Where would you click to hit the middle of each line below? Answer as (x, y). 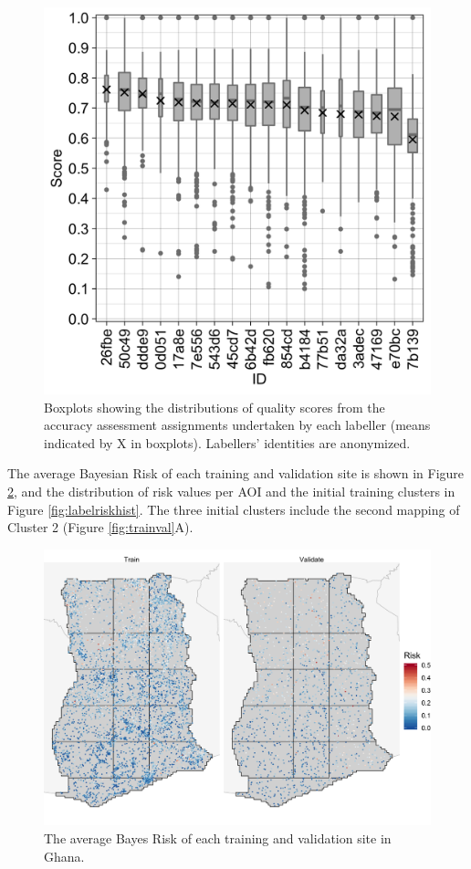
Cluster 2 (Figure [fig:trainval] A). (100, 527)
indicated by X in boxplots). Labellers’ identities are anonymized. (227, 442)
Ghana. (64, 856)
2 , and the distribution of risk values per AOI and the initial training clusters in (231, 491)
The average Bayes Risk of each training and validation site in (218, 838)
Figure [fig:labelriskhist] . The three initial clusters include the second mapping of (234, 509)
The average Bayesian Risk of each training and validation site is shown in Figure (236, 473)
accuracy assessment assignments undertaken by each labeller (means (237, 425)
